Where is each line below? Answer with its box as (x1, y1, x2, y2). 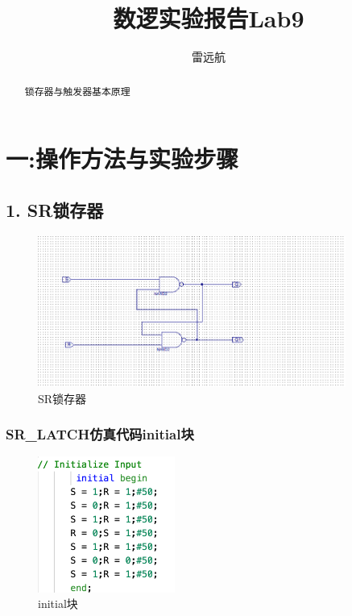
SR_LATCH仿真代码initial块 (6, 424, 194, 444)
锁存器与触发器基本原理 (24, 84, 130, 98)
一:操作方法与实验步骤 (6, 142, 238, 175)
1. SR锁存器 (6, 197, 104, 222)
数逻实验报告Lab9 (113, 2, 304, 35)
